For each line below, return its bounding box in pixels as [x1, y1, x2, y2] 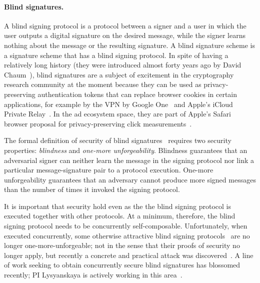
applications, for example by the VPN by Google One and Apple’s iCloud [4, 98, 233, 109]
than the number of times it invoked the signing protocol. [4, 184, 180, 194]
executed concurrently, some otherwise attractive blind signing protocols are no [4, 230, 250, 240]
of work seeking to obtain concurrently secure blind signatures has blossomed [4, 259, 240, 270]
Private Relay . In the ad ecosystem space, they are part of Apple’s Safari [4, 108, 231, 119]
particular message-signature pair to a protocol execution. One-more [4, 164, 213, 175]
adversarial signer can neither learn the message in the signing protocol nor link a [4, 154, 254, 165]
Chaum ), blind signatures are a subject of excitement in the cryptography [4, 69, 234, 79]
